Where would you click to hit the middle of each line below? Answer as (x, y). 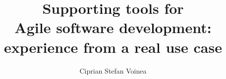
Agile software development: (113, 27)
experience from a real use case (113, 47)
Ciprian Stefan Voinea (113, 70)
